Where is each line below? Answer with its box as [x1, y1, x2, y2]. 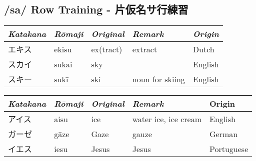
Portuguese [209, 143, 248, 155]
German [209, 128, 238, 140]
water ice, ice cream [132, 113, 201, 125]
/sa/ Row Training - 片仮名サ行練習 [4, 1, 188, 17]
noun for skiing [132, 73, 185, 85]
